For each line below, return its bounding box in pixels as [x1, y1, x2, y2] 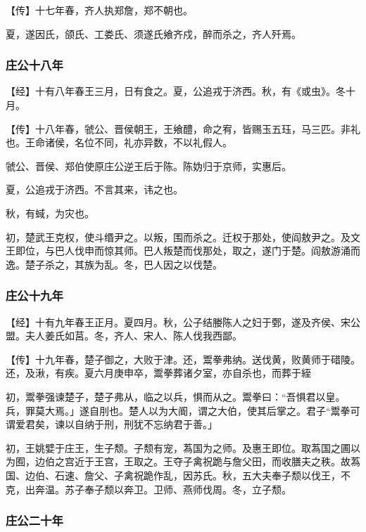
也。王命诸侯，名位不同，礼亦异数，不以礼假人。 [6, 135, 232, 150]
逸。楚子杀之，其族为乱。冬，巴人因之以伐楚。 [6, 257, 222, 271]
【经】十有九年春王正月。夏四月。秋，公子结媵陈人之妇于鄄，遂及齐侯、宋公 [6, 314, 360, 329]
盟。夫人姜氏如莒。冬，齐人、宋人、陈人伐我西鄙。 [6, 328, 242, 343]
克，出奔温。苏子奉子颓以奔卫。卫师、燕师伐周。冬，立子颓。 [6, 481, 291, 496]
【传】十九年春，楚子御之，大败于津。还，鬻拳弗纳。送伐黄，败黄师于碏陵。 [6, 351, 360, 366]
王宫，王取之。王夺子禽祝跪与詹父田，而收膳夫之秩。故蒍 [94, 454, 360, 469]
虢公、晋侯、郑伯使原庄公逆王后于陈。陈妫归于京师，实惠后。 [6, 158, 291, 173]
